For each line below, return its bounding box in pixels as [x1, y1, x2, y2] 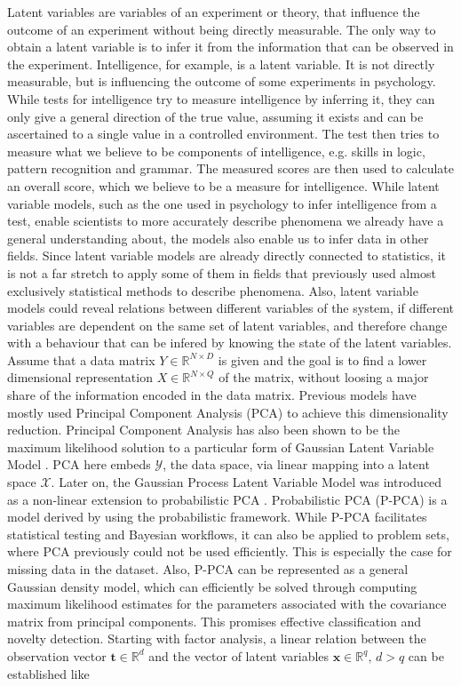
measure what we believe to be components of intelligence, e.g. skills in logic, [7, 141, 425, 160]
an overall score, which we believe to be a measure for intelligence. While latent [7, 176, 440, 195]
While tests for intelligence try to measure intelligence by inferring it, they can [7, 89, 435, 108]
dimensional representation [7, 368, 153, 387]
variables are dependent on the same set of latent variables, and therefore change [7, 315, 448, 334]
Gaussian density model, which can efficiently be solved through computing [7, 577, 417, 595]
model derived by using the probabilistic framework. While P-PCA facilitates [7, 507, 427, 526]
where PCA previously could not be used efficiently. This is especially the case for [7, 542, 452, 561]
